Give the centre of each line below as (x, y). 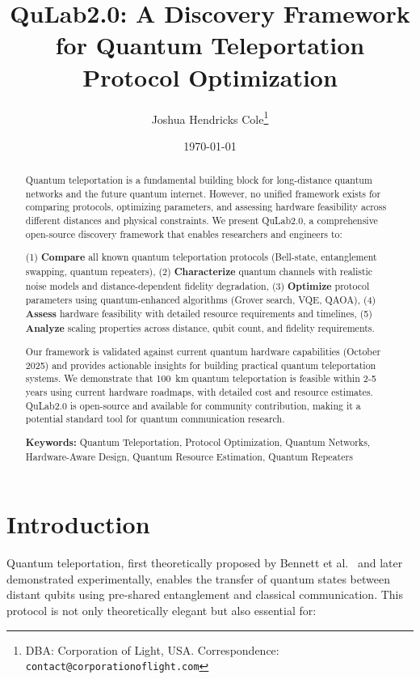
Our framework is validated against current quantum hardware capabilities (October (203, 352)
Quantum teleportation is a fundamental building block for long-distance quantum (199, 180)
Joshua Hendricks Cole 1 (210, 117)
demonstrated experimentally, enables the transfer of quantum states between (198, 578)
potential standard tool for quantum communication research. (155, 419)
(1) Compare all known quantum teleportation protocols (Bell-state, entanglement (201, 257)
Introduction (78, 524)
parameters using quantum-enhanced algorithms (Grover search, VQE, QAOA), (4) (201, 300)
